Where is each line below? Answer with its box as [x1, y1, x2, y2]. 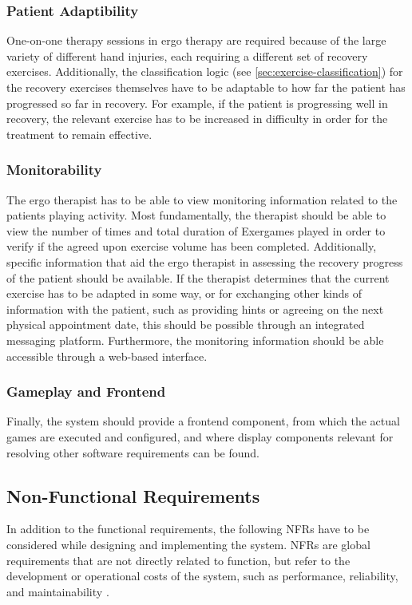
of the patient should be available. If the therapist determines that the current [6, 269, 390, 286]
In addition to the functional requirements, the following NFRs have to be [6, 520, 370, 537]
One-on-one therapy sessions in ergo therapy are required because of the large [6, 32, 386, 49]
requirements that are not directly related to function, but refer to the [6, 552, 351, 568]
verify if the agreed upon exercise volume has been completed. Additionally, [6, 238, 377, 255]
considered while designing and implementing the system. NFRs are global [6, 536, 370, 552]
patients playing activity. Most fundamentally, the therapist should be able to [6, 207, 386, 223]
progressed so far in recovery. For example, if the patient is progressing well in [6, 94, 388, 111]
